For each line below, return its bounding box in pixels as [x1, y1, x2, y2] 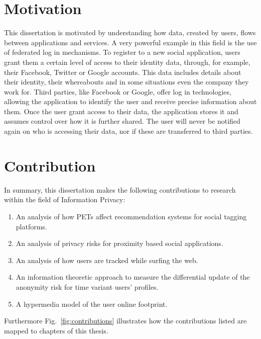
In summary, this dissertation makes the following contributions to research [4, 184, 236, 195]
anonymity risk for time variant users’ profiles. [16, 281, 159, 292]
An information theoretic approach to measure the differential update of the [16, 272, 250, 282]
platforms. [16, 221, 47, 231]
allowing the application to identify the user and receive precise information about [4, 96, 257, 107]
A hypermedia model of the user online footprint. [16, 298, 168, 309]
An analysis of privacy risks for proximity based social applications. [16, 238, 223, 248]
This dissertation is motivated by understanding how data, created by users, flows [4, 27, 256, 38]
